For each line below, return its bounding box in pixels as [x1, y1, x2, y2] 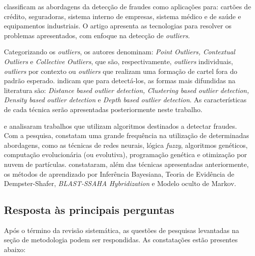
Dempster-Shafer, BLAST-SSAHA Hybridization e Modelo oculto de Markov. [4, 178, 236, 188]
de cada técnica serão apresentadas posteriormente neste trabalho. [4, 104, 203, 114]
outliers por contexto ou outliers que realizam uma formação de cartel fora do [4, 66, 237, 76]
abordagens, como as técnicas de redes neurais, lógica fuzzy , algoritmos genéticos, [4, 140, 248, 150]
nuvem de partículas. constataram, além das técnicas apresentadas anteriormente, [4, 159, 249, 169]
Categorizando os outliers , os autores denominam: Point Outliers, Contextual [4, 47, 235, 57]
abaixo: [4, 244, 25, 255]
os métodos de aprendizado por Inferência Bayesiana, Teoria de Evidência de [4, 168, 234, 179]
